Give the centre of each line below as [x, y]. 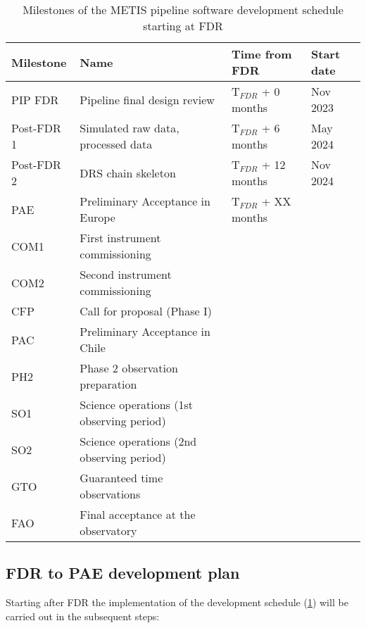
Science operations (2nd [138, 441]
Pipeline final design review [147, 99]
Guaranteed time [121, 478]
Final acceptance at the [138, 514]
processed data [116, 144]
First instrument [120, 238]
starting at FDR [183, 26]
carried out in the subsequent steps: [83, 616]
